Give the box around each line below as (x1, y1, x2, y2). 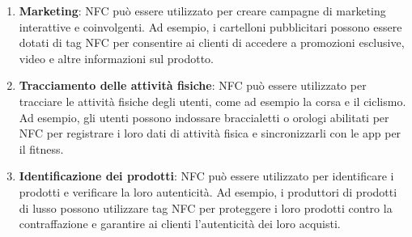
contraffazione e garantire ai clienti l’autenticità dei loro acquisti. (19, 215, 341, 232)
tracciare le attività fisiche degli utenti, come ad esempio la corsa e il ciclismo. (19, 92, 406, 109)
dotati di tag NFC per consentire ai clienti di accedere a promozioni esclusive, (19, 34, 405, 51)
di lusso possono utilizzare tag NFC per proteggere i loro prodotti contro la (19, 199, 393, 216)
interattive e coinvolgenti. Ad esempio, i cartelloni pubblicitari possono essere (19, 18, 402, 35)
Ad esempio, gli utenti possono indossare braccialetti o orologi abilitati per (19, 108, 389, 125)
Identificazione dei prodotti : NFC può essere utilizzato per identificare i (19, 167, 394, 184)
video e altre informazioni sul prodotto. (19, 49, 214, 66)
